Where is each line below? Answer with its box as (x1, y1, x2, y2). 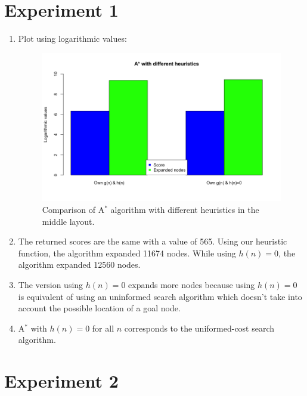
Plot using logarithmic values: (18, 32, 127, 45)
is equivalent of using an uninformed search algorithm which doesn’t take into (18, 290, 302, 302)
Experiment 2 (4, 369, 119, 393)
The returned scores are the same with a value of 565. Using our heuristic (18, 235, 287, 247)
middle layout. (42, 215, 95, 227)
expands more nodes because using (128, 278, 255, 290)
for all (92, 321, 114, 334)
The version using (18, 278, 83, 290)
